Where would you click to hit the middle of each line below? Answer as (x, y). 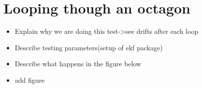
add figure (30, 80)
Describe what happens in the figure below (78, 64)
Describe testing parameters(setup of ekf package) (89, 47)
